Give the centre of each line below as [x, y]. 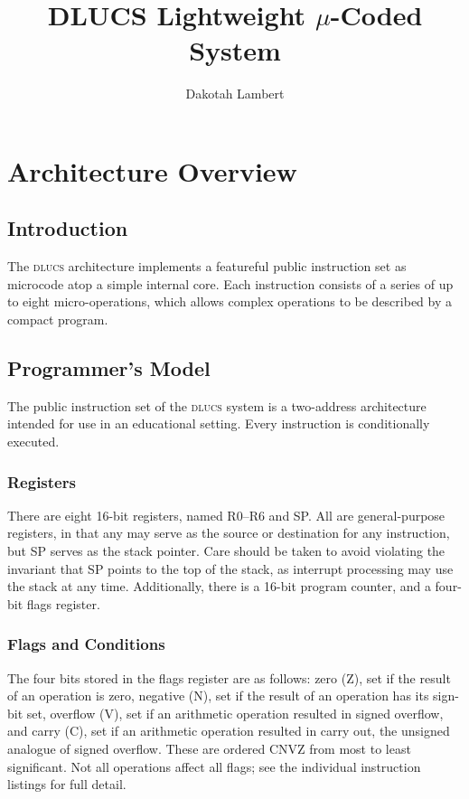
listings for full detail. [67, 784]
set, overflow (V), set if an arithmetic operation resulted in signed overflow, [235, 713]
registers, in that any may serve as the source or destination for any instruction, [229, 533]
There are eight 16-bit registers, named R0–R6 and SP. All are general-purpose [226, 515]
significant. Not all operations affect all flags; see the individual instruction [214, 766]
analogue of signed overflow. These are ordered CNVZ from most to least [209, 749]
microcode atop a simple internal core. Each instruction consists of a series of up [230, 283]
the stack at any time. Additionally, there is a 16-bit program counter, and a [219, 586]
